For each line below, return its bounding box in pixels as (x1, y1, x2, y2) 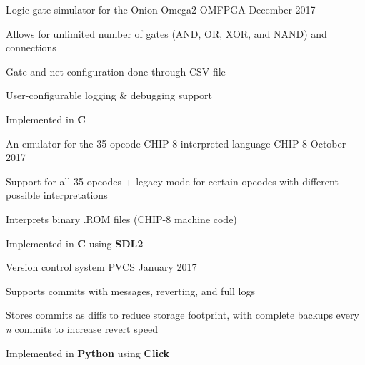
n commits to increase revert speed (6, 321, 159, 336)
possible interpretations (6, 187, 108, 202)
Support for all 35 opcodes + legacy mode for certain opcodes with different (6, 173, 339, 188)
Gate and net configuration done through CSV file (6, 63, 226, 78)
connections (6, 40, 56, 55)
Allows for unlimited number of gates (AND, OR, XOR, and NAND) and (6, 26, 327, 41)
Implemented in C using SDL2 (6, 235, 144, 250)
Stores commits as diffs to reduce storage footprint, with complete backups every (6, 307, 359, 322)
